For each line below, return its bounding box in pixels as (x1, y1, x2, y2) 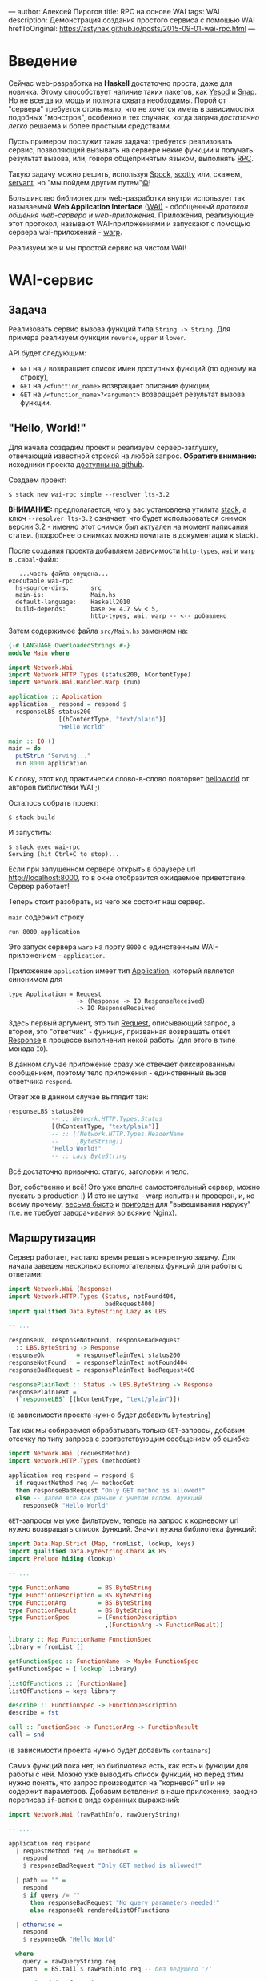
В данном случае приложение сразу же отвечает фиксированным (8, 1059, 236, 1069)
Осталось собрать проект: (8, 798, 99, 807)
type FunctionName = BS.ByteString (8, 1584, 152, 1592)
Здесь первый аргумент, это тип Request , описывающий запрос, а (8, 1018, 236, 1028)
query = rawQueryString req (22, 1958, 116, 1966)
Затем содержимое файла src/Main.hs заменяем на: (8, 626, 188, 635)
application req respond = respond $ (8, 1472, 134, 1480)
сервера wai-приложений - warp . (8, 227, 122, 237)
